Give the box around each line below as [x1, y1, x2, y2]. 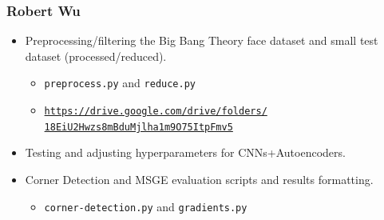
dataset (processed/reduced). [25, 47, 167, 64]
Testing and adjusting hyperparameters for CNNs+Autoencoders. [25, 144, 346, 161]
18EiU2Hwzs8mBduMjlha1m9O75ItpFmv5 [44, 121, 233, 133]
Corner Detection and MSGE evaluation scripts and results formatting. [25, 170, 374, 187]
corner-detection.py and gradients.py [44, 198, 247, 214]
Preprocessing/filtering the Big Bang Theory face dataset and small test [25, 32, 378, 49]
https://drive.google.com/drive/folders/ [44, 106, 267, 118]
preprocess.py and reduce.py [44, 74, 196, 91]
